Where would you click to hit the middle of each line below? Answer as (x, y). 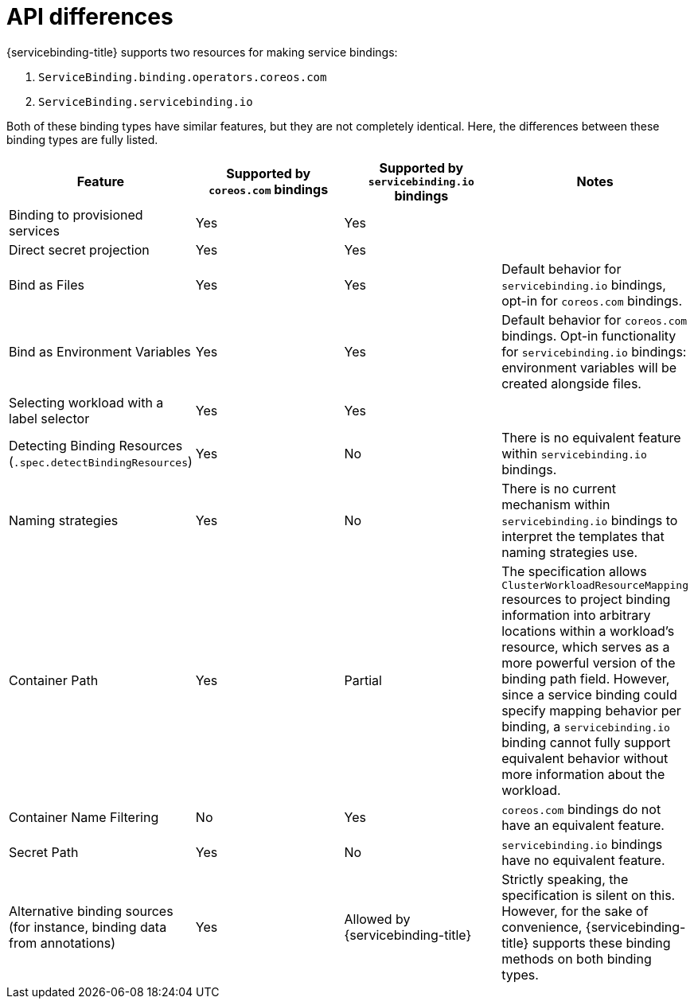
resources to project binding (586, 599)
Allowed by (377, 919)
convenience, (542, 927)
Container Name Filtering (84, 817)
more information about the (583, 774)
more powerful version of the (589, 662)
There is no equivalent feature (591, 437)
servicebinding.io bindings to (590, 520)
